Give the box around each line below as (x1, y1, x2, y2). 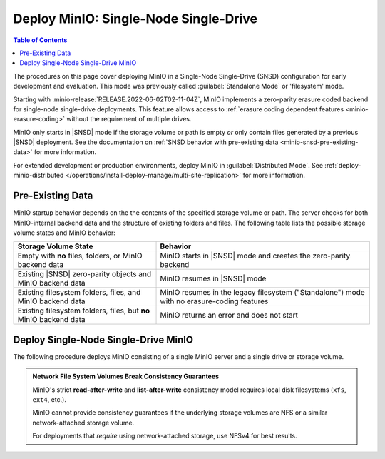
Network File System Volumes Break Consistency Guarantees (32, 372, 220, 381)
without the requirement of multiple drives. (66, 115, 192, 123)
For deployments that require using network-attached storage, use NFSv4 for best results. (32, 432, 297, 440)
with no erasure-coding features (160, 296, 269, 306)
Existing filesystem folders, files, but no (17, 306, 150, 316)
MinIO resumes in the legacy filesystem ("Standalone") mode (160, 288, 365, 298)
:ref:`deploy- (324, 161, 361, 169)
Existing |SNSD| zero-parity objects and (17, 269, 152, 279)
